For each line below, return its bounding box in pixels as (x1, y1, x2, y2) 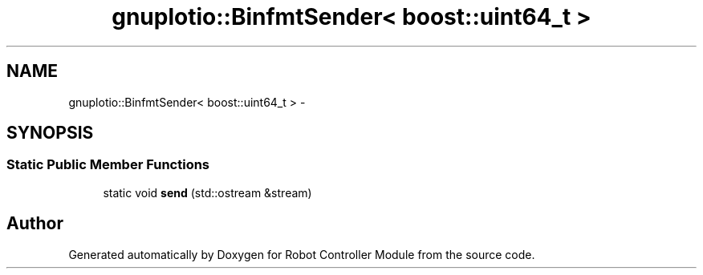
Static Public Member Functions (6, 156, 210, 173)
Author (6, 213, 63, 234)
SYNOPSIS (6, 123, 94, 144)
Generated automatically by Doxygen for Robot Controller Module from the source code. (68, 247, 535, 261)
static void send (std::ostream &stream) (103, 185, 312, 200)
